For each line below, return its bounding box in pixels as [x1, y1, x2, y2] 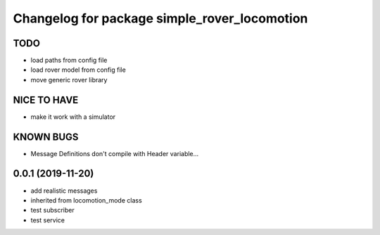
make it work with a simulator [30, 113, 116, 121]
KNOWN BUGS [13, 131, 79, 143]
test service [30, 215, 65, 224]
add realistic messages [30, 186, 98, 195]
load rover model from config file [30, 65, 126, 74]
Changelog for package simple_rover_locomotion [13, 11, 308, 26]
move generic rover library [30, 75, 108, 84]
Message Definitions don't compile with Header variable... [30, 149, 199, 158]
